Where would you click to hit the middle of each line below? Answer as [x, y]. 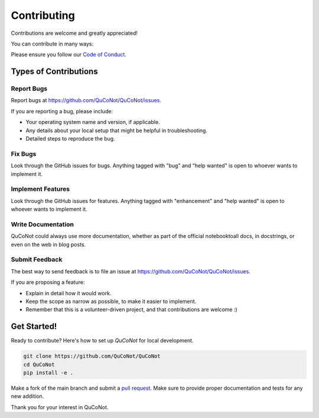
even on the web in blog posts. [48, 244]
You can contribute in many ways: [52, 44]
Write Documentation [42, 224]
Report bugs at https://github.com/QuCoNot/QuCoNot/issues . [86, 100]
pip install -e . [48, 373]
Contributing [43, 15]
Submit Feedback [37, 260]
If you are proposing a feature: [48, 282]
